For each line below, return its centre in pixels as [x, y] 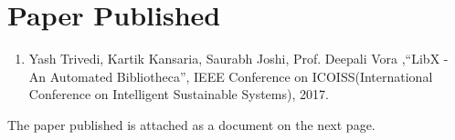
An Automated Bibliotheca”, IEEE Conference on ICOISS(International [231, 76]
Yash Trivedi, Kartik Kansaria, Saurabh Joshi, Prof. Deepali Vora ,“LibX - [238, 59]
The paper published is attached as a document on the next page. [191, 124]
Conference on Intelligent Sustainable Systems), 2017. [179, 94]
